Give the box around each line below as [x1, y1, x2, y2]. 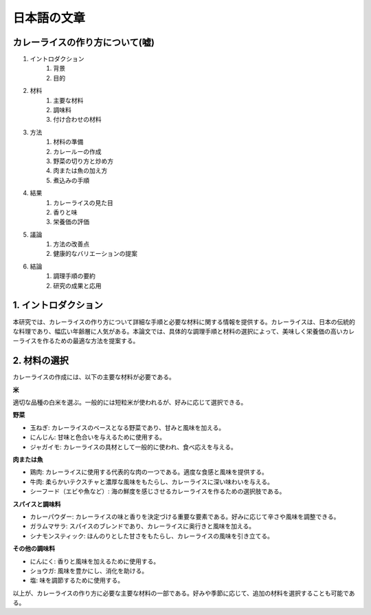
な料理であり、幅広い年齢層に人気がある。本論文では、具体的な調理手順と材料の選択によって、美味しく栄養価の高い [12, 327, 343, 335]
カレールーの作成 [53, 147, 102, 155]
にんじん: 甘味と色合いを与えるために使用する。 [30, 433, 166, 442]
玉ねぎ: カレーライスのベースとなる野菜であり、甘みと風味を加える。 [30, 423, 225, 431]
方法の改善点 [53, 240, 89, 248]
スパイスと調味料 [12, 499, 61, 508]
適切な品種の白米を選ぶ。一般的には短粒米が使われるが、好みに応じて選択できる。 [12, 398, 247, 407]
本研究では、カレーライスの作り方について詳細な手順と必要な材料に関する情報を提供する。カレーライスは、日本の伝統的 [12, 317, 355, 326]
